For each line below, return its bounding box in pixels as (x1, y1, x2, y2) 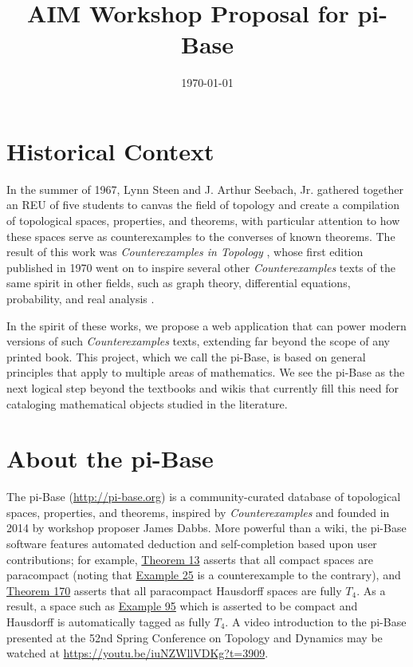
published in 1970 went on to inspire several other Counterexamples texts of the (6, 259, 395, 275)
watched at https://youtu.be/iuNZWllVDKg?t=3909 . (6, 645, 269, 661)
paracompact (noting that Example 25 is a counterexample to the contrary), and (6, 566, 401, 583)
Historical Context (6, 134, 214, 167)
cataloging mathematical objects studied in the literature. (6, 395, 288, 412)
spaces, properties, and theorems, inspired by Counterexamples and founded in (6, 503, 390, 520)
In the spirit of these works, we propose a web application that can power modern (6, 317, 407, 333)
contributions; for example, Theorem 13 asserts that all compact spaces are (6, 551, 373, 567)
